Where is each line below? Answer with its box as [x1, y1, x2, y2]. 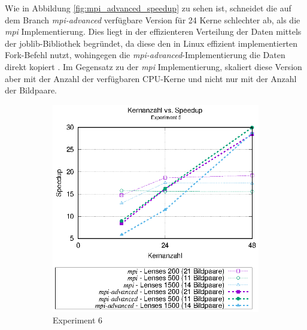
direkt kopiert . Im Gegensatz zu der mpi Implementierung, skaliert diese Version [5, 60, 302, 72]
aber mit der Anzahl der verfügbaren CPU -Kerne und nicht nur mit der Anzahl [5, 72, 297, 84]
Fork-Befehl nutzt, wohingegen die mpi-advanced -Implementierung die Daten [5, 49, 285, 61]
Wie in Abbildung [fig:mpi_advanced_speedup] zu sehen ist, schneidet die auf [5, 2, 291, 14]
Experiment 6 [53, 314, 103, 326]
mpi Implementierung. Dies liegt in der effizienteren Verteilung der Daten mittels [5, 25, 302, 38]
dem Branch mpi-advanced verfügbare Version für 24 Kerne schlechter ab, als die [5, 13, 300, 26]
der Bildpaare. [5, 84, 57, 96]
